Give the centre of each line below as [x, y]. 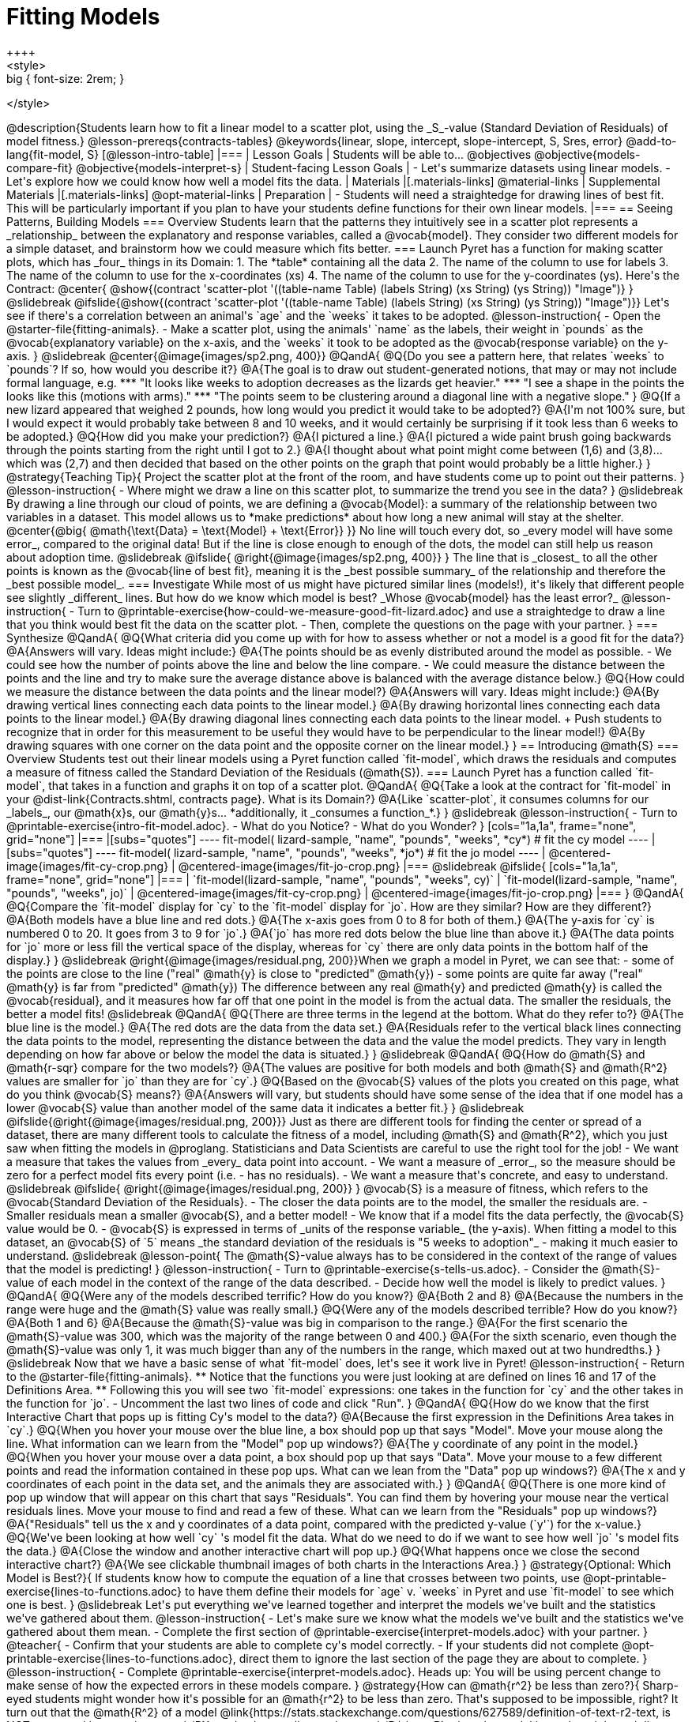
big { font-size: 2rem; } [66, 78]
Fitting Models [83, 17]
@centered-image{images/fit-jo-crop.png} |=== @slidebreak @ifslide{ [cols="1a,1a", [398, 866]
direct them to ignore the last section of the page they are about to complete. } [443, 1658]
